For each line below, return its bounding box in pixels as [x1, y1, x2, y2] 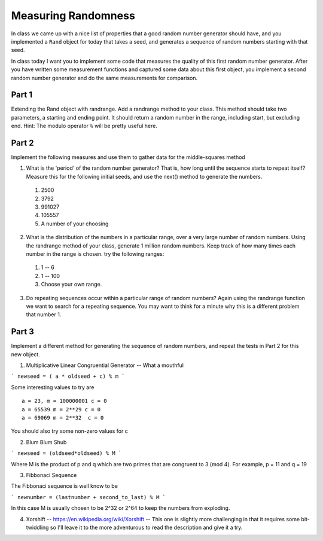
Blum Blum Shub [26, 438, 67, 445]
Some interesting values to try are [11, 383, 95, 391]
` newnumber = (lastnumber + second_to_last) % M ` [11, 494, 166, 500]
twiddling [26, 524, 49, 531]
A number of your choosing [41, 220, 109, 227]
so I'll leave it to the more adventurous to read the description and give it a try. [50, 524, 243, 531]
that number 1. [26, 311, 62, 318]
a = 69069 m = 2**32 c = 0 [22, 414, 104, 421]
